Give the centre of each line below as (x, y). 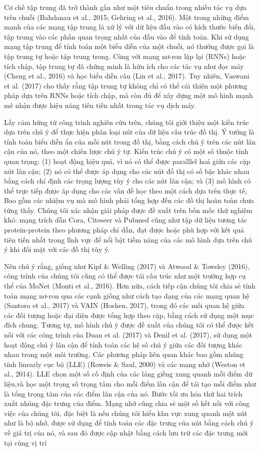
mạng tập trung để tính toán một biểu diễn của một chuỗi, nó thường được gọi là (129, 46)
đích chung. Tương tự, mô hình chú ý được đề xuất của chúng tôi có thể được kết (129, 325)
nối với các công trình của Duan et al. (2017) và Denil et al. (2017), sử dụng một (128, 334)
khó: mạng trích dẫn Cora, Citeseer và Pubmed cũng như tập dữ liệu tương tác (126, 220)
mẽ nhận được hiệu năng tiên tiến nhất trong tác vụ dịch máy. (100, 105)
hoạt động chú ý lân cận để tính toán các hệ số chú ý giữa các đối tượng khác (123, 344)
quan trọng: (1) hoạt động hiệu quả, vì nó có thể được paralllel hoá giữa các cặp (127, 161)
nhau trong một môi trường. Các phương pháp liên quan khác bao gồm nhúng (124, 354)
